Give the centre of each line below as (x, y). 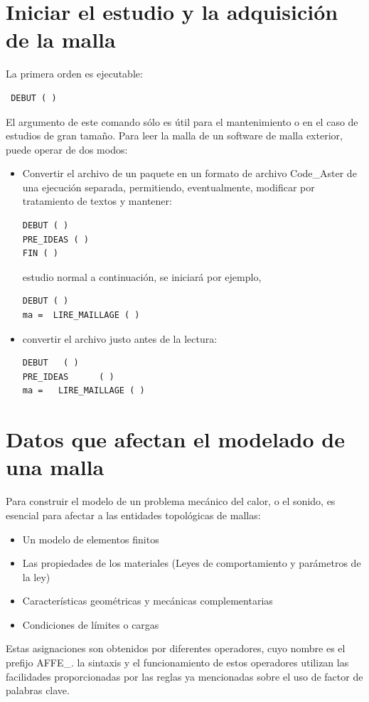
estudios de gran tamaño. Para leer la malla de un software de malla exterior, (174, 135)
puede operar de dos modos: (67, 149)
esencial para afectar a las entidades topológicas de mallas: (133, 515)
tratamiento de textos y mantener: (97, 201)
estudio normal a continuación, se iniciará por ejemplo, (142, 276)
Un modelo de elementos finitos (91, 539)
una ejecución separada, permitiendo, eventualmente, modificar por (169, 187)
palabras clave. (38, 690)
